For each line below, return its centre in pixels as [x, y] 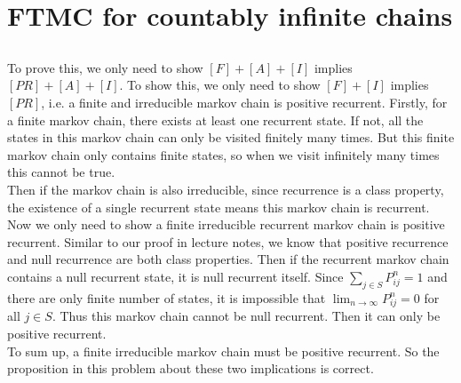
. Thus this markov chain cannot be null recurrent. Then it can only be [246, 316]
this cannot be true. [61, 172]
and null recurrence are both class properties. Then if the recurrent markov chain [228, 259]
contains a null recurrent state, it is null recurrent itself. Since [175, 276]
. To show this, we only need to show [220, 85]
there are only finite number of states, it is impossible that [167, 297]
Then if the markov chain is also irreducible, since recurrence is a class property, [226, 189]
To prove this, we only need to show [105, 67]
